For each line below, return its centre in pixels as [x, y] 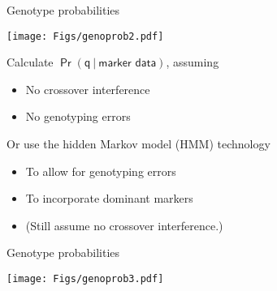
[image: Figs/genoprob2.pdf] [85, 36]
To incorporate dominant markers [109, 198]
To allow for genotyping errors [101, 171]
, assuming [193, 62]
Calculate [30, 62]
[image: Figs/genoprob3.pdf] [85, 279]
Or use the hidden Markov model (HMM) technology [138, 144]
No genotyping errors [78, 116]
